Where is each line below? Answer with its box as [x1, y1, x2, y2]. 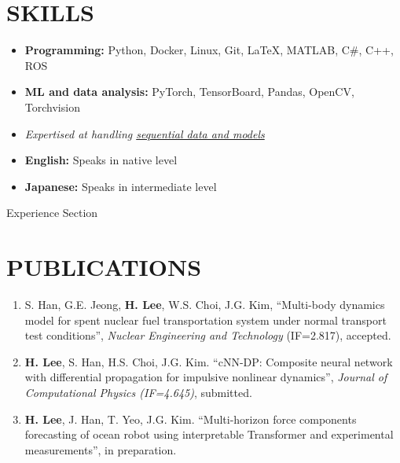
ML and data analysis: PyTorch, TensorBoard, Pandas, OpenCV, [24, 83, 354, 100]
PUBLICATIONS [6, 251, 202, 283]
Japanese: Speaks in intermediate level [24, 178, 217, 194]
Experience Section [6, 204, 98, 221]
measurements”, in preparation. [24, 441, 177, 457]
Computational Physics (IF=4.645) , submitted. [24, 384, 252, 400]
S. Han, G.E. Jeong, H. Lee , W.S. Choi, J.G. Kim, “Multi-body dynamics [24, 296, 385, 312]
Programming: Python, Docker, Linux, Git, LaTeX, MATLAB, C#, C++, [24, 42, 394, 58]
